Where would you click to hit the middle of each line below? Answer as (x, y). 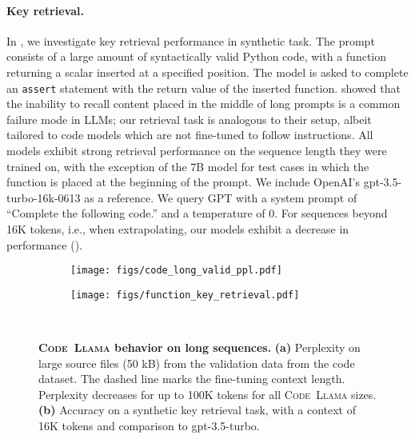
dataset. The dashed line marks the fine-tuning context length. (192, 379)
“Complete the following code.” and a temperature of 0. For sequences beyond (197, 213)
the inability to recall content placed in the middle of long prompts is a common (204, 104)
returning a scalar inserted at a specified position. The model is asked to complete (207, 72)
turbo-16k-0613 (44, 197)
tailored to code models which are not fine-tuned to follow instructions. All (190, 135)
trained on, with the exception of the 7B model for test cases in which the (188, 166)
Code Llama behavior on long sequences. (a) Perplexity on (200, 347)
